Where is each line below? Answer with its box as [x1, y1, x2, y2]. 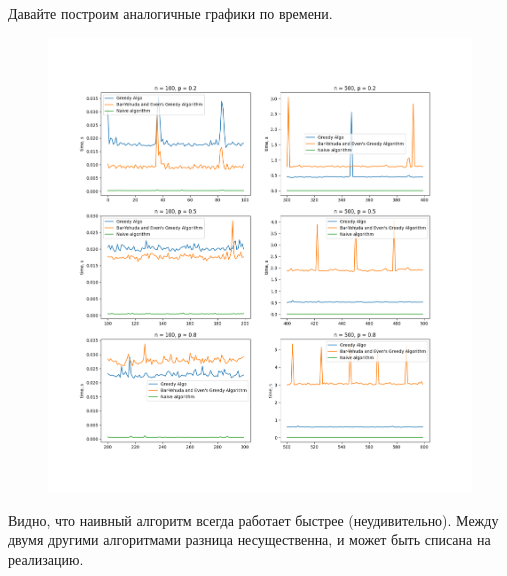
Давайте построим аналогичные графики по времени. [8, 3, 333, 23]
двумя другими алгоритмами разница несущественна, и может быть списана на [8, 529, 491, 550]
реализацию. [8, 549, 84, 569]
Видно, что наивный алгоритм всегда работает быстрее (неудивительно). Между [8, 509, 499, 530]
